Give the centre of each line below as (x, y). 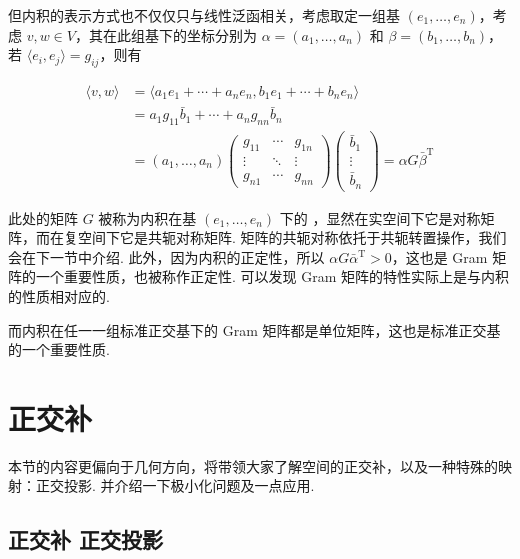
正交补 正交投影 (86, 539)
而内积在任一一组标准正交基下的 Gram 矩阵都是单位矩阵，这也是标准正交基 (254, 329)
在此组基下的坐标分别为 (179, 34)
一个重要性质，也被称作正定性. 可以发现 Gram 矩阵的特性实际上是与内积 (272, 276)
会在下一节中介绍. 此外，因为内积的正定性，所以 (166, 256)
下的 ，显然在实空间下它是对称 (380, 217)
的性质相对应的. (59, 295)
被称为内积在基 (147, 217)
